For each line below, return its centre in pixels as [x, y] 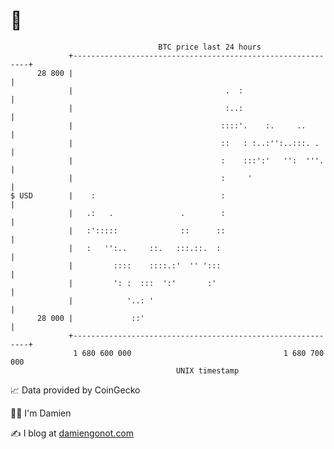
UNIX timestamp [207, 370]
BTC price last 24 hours [210, 47]
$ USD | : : [118, 195]
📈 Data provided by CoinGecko [75, 390]
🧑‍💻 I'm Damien [41, 413]
